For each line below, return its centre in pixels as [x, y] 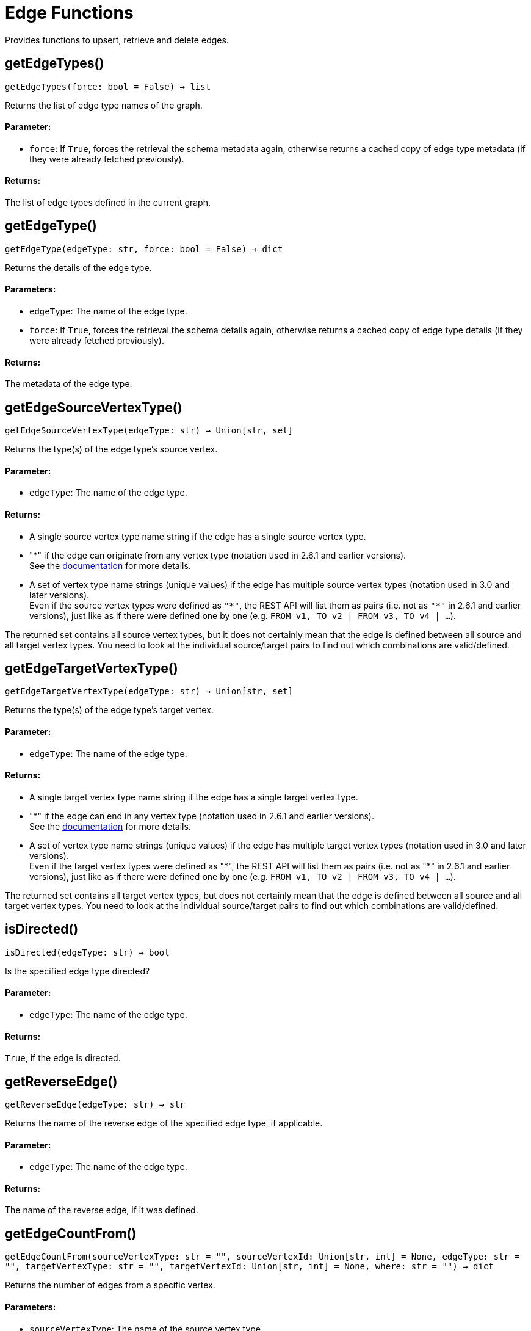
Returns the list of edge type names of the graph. [104, 105]
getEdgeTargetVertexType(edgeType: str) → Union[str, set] [149, 691]
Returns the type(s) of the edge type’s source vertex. [111, 449]
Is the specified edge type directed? [78, 971]
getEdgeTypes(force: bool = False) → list [108, 86]
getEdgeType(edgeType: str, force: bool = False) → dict [144, 249]
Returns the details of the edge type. [78, 267]
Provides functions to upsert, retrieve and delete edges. [117, 40]
